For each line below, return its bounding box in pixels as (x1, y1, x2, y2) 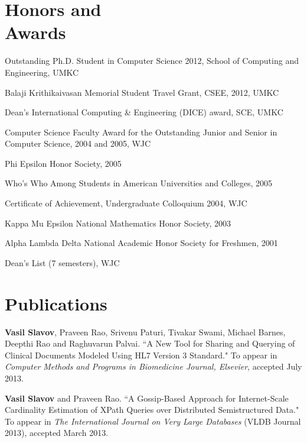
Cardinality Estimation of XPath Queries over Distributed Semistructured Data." (5, 403, 299, 416)
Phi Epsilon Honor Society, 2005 (5, 157, 122, 169)
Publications (5, 291, 107, 315)
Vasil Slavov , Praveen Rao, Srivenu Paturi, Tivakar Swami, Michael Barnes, (5, 325, 286, 338)
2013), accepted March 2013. (5, 426, 109, 439)
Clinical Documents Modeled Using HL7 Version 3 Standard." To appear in (5, 348, 277, 361)
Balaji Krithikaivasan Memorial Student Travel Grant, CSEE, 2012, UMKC (5, 86, 279, 98)
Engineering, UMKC (5, 66, 79, 78)
